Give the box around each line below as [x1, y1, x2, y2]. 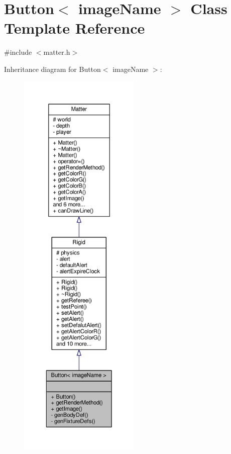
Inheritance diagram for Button [4, 63, 101, 74]
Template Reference [4, 18, 145, 38]
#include [4, 47, 32, 57]
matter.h [43, 47, 70, 57]
